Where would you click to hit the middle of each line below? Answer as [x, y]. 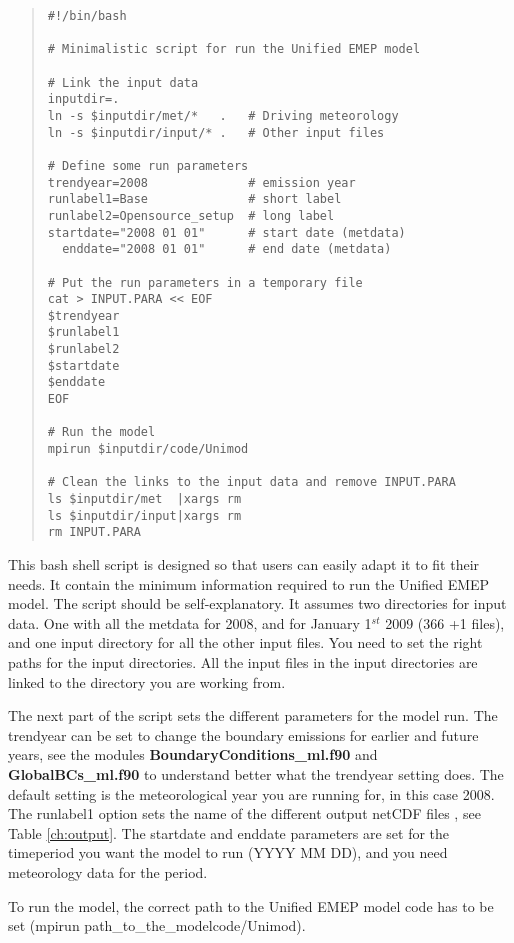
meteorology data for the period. [108, 871]
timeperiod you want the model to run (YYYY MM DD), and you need [228, 852]
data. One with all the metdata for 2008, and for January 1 [190, 622]
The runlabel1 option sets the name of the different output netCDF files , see [244, 813]
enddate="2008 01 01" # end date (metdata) [227, 249]
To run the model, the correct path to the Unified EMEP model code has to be [251, 905]
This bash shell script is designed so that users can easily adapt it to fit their [244, 564]
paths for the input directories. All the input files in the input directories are [243, 661]
